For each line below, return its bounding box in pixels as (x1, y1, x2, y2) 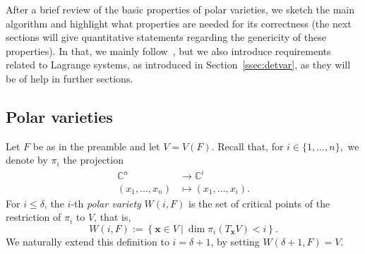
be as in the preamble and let (32, 138, 160, 153)
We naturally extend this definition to (6, 234, 169, 248)
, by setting (210, 234, 260, 248)
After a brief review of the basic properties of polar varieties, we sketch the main (6, 2, 355, 16)
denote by (6, 152, 48, 167)
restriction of (6, 210, 61, 224)
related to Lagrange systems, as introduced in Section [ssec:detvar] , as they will (6, 57, 351, 72)
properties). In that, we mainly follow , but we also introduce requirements (6, 43, 331, 58)
